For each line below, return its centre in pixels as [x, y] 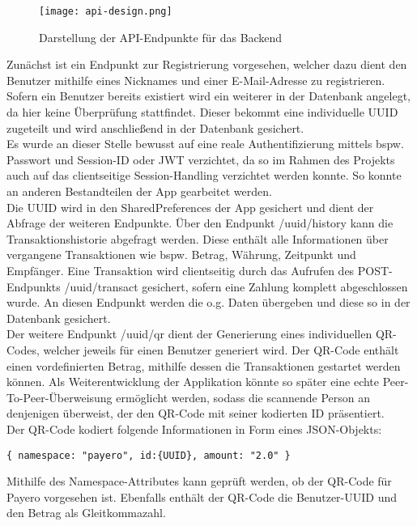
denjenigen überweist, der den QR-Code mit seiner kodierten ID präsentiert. [196, 413]
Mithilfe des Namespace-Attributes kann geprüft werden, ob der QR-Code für [199, 481]
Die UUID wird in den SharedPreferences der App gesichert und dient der [190, 207]
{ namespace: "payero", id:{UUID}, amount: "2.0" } [149, 455]
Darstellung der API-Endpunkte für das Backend [161, 37]
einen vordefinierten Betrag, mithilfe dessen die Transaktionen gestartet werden [204, 365]
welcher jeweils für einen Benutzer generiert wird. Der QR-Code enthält [221, 349]
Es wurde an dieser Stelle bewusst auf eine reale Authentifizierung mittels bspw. [205, 144]
